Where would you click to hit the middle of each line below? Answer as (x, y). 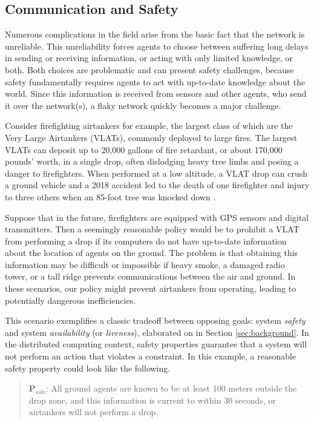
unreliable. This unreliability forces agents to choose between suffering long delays (157, 46)
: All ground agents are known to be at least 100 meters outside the (171, 388)
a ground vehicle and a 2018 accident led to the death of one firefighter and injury (157, 185)
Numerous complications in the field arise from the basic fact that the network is (155, 34)
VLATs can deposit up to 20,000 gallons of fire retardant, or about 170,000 (144, 149)
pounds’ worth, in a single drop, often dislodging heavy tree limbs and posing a (152, 161)
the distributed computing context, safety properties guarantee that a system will (156, 344)
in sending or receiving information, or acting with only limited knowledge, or (149, 58)
